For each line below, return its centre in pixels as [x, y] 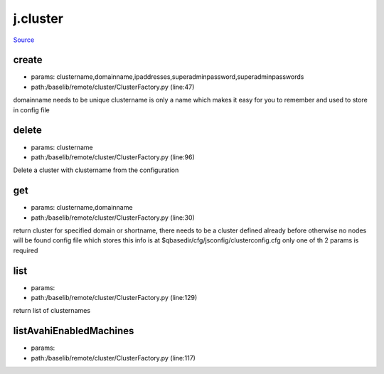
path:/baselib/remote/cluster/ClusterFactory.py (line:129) [114, 298]
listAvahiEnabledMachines [74, 331]
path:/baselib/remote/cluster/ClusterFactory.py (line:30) [113, 218]
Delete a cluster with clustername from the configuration [96, 170]
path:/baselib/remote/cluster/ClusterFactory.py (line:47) [113, 87]
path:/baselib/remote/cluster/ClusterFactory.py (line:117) [113, 358]
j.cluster [38, 18]
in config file [31, 109]
